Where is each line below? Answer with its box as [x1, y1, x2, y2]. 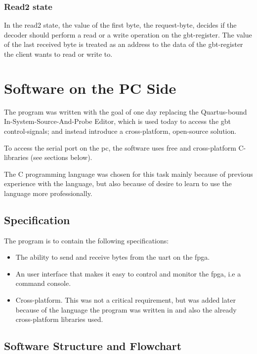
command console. [15, 278, 71, 288]
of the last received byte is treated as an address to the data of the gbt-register [4, 39, 243, 49]
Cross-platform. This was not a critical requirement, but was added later [15, 295, 236, 305]
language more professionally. [4, 188, 92, 198]
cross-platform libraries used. [15, 314, 103, 324]
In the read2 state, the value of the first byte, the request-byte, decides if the [4, 20, 237, 30]
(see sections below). [30, 152, 92, 162]
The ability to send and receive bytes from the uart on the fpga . [15, 252, 210, 262]
